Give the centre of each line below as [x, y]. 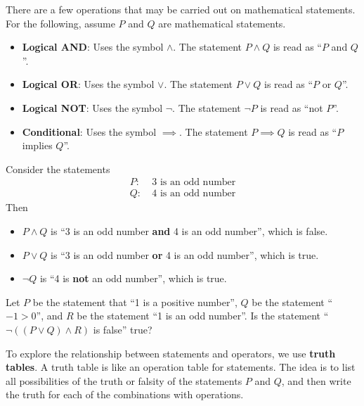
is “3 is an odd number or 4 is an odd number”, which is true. [185, 254]
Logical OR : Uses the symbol [88, 84]
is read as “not [292, 107]
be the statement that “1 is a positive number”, [135, 302]
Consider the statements [58, 169]
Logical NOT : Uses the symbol [92, 107]
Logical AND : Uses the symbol [93, 47]
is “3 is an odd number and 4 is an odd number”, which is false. [189, 231]
